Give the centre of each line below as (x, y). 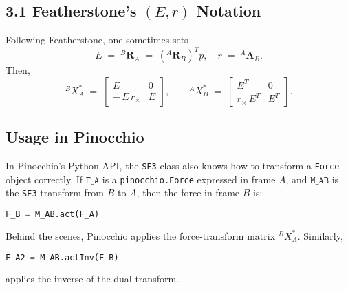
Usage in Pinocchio (75, 137)
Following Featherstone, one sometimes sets (97, 40)
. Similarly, (320, 235)
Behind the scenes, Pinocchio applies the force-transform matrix (141, 235)
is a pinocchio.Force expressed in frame (189, 179)
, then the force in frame (188, 193)
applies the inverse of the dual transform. (92, 279)
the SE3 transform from (55, 193)
